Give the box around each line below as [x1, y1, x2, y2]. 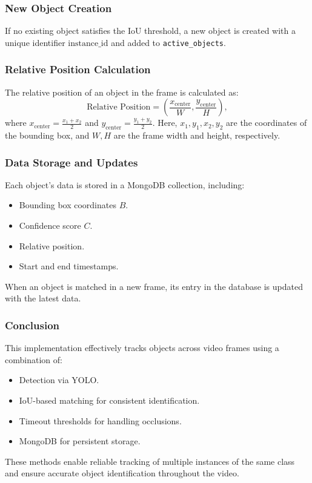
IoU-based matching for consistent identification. [19, 394, 200, 407]
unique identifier [5, 36, 65, 48]
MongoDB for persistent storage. [19, 435, 141, 447]
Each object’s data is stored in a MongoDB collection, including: [5, 178, 245, 191]
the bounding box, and [5, 129, 90, 142]
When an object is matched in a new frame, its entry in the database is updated [5, 280, 303, 292]
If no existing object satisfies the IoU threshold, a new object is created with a [5, 24, 296, 37]
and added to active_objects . [111, 36, 226, 48]
